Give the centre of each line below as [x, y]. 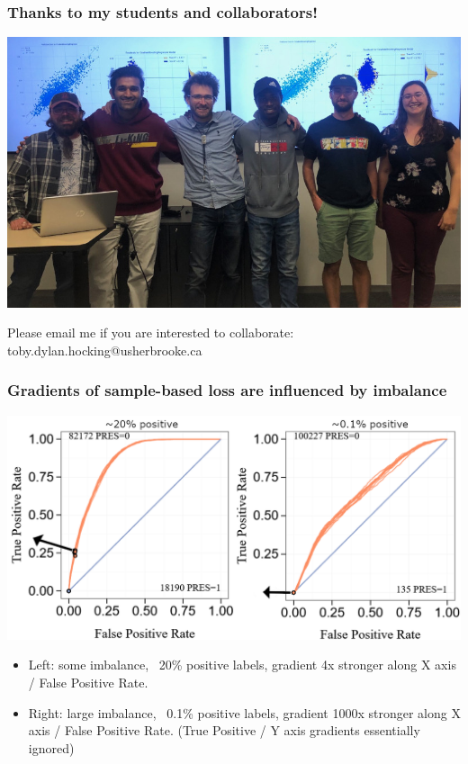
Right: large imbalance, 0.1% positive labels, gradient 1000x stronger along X [244, 712]
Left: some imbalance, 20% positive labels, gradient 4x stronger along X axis [242, 665]
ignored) [51, 747]
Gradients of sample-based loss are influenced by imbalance [227, 390]
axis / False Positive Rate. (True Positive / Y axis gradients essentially [224, 730]
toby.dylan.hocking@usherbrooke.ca [105, 350]
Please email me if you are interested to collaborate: [151, 333]
